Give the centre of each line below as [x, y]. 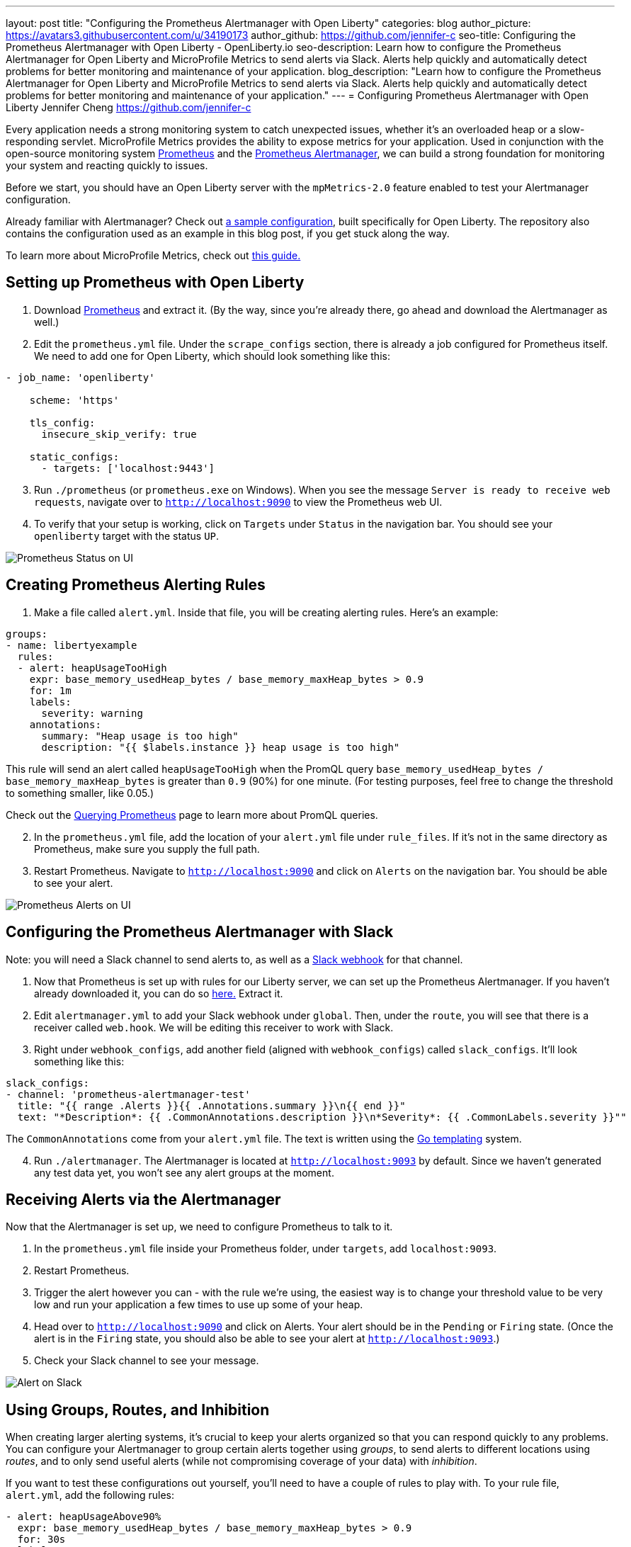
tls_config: [62, 423]
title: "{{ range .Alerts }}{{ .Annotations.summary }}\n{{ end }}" [211, 1105]
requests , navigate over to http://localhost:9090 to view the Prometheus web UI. [238, 501]
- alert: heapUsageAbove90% [84, 1517]
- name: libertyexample [72, 645]
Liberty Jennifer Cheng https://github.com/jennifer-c [129, 107]
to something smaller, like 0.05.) [80, 793]
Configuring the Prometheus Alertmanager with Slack [200, 932]
